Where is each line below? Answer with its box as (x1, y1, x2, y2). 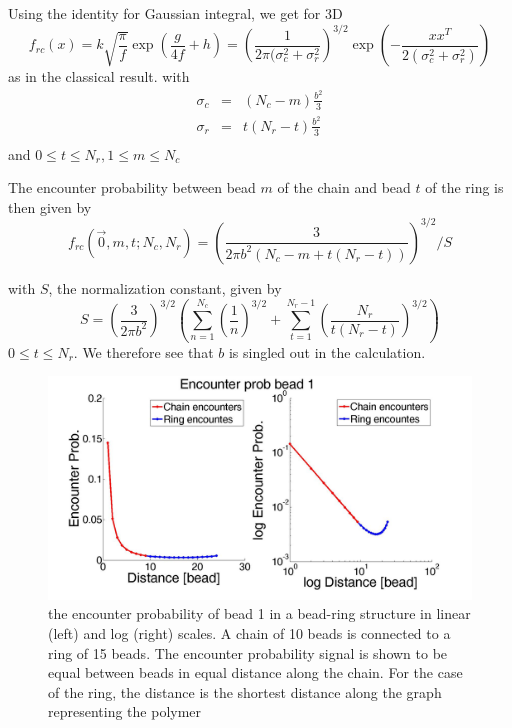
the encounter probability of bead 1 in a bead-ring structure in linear (48, 603, 471, 624)
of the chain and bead (277, 177, 411, 198)
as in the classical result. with (8, 66, 190, 87)
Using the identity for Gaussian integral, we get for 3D (8, 3, 343, 23)
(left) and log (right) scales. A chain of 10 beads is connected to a (48, 622, 451, 643)
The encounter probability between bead (8, 177, 256, 198)
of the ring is (425, 177, 504, 198)
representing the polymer (48, 701, 202, 722)
